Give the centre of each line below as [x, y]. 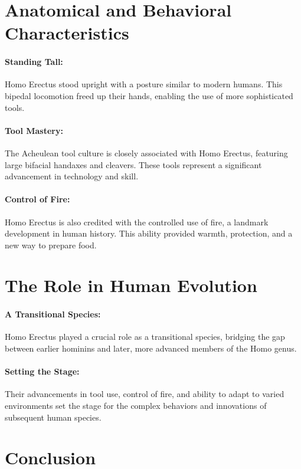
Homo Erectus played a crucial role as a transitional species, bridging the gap [145, 337]
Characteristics [67, 33]
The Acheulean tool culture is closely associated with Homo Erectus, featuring [146, 152]
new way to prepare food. [51, 245]
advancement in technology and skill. [72, 176]
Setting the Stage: [42, 371]
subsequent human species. [53, 417]
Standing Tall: [34, 62]
